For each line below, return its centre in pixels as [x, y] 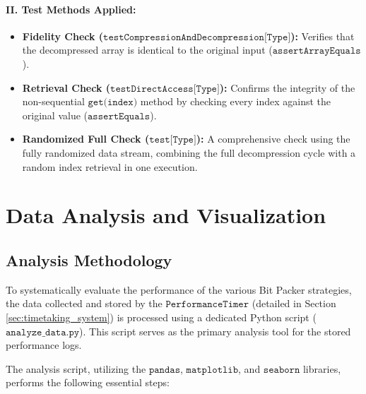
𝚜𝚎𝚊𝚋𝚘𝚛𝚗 [282, 370]
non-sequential [53, 101]
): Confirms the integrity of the [287, 87]
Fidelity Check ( [63, 36]
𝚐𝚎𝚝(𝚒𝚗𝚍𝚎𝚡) [113, 103]
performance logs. [44, 345]
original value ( [55, 115]
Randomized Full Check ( [86, 139]
